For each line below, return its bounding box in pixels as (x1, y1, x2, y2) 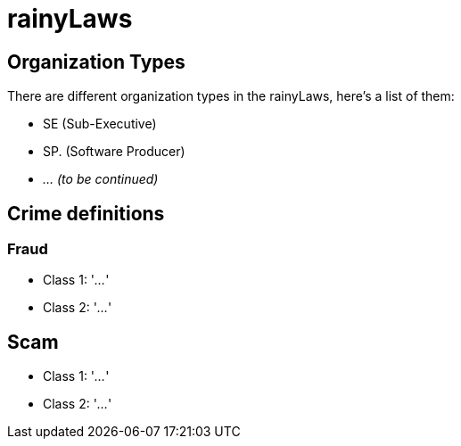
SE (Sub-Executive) (43, 116, 157, 132)
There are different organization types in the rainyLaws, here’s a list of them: (7, 88, 455, 104)
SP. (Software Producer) (43, 144, 185, 160)
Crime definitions (7, 202, 165, 225)
